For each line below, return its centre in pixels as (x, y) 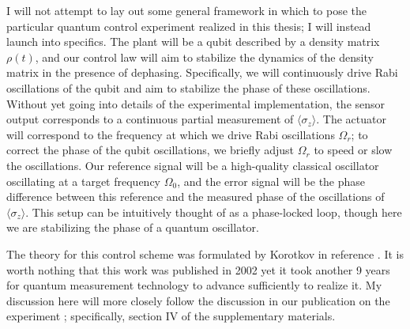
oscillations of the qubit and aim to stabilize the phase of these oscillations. (188, 87)
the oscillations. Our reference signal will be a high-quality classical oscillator (193, 165)
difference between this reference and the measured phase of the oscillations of (196, 197)
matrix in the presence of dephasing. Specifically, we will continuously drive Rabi (202, 72)
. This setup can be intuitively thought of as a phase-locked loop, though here (214, 212)
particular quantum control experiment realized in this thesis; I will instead (189, 26)
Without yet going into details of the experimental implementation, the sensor (196, 103)
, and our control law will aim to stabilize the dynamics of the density (204, 57)
